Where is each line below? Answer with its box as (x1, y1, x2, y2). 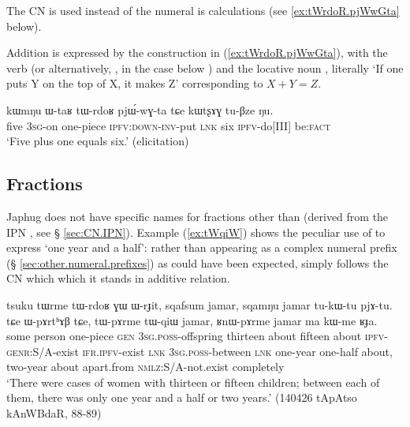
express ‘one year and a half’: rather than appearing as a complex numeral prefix (6, 239, 397, 256)
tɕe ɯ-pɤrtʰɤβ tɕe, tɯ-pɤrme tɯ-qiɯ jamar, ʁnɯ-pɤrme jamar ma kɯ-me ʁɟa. (6, 312, 378, 328)
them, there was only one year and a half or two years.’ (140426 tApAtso (6, 389, 357, 406)
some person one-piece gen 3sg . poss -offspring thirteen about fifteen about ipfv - (6, 328, 388, 344)
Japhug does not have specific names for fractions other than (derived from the (6, 208, 389, 224)
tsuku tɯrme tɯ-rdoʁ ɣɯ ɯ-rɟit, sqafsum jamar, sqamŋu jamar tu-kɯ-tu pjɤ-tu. (6, 296, 393, 313)
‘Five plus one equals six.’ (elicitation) (6, 133, 189, 149)
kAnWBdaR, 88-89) (6, 405, 102, 421)
